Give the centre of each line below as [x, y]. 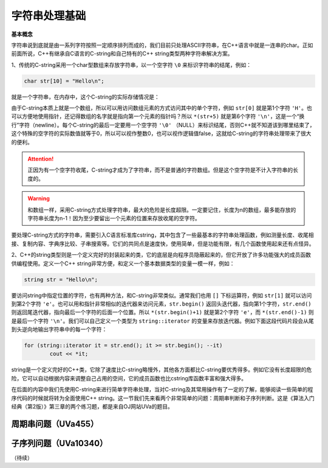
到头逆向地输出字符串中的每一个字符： [59, 329]
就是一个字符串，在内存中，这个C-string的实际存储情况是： [86, 97]
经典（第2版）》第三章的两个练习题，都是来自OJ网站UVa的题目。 [92, 407]
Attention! [41, 159]
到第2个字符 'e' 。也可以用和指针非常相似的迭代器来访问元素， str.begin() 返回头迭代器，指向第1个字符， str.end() [161, 304]
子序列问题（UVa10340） [60, 443]
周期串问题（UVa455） [55, 424]
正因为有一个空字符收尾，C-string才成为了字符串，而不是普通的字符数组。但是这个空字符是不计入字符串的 [160, 170]
